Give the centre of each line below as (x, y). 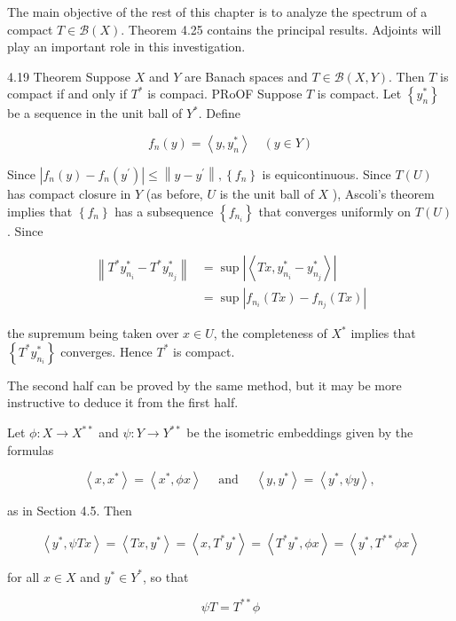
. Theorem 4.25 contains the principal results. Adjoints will (281, 29)
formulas (31, 449)
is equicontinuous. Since (326, 173)
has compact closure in (69, 193)
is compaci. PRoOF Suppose (225, 94)
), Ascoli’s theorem (383, 193)
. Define (219, 113)
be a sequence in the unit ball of (95, 113)
